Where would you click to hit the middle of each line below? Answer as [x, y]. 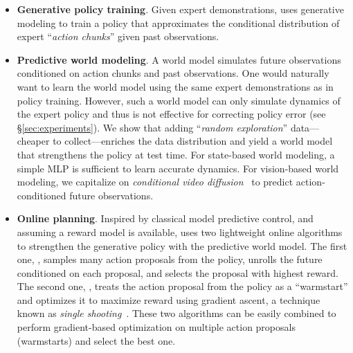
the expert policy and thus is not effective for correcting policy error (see [171, 114]
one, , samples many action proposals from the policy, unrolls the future [170, 259]
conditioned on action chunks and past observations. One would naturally [173, 73]
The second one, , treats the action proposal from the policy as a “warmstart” [182, 286]
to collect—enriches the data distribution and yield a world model [193, 141]
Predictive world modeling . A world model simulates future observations [179, 59]
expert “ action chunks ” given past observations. [118, 36]
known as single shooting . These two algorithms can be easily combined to [176, 313]
